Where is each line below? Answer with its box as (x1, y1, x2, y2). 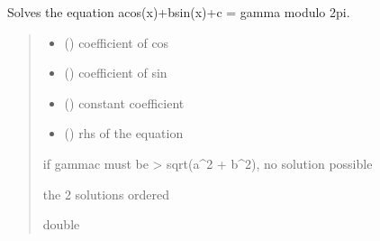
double (42, 215, 80, 234)
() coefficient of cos (64, 32, 169, 51)
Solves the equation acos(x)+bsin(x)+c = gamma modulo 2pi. (7, 3, 350, 21)
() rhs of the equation (64, 124, 184, 143)
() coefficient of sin (64, 63, 167, 82)
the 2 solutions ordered (42, 184, 170, 203)
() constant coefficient (64, 93, 185, 112)
